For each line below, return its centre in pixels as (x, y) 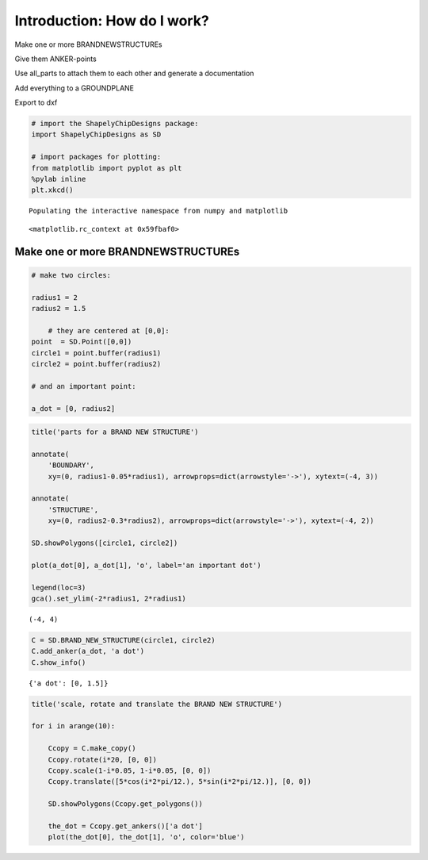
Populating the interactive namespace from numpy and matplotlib (159, 211)
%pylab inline (59, 179)
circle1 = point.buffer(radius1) (96, 353)
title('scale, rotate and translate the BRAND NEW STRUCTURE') (157, 704)
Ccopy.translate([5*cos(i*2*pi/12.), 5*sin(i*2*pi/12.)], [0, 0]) (180, 782)
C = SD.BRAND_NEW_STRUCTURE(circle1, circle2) (123, 640)
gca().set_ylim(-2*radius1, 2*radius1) (109, 598)
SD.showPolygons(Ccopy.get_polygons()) (126, 804)
